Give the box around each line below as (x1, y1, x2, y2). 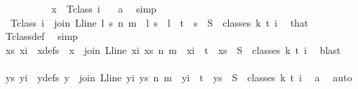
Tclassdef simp (5, 29, 78, 43)
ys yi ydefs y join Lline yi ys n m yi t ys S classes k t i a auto (5, 69, 352, 84)
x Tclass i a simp (51, 1, 157, 15)
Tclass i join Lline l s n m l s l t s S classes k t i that (10, 15, 309, 29)
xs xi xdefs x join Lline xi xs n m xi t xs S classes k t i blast (5, 42, 341, 57)
